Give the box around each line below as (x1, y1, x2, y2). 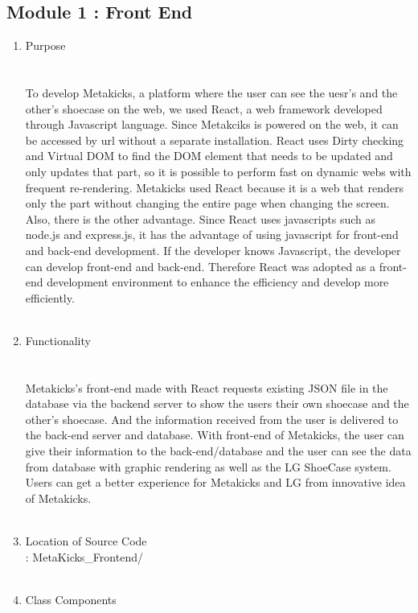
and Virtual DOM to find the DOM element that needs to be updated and (25, 147, 393, 164)
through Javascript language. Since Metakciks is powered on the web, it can (25, 116, 399, 133)
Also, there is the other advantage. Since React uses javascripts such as (25, 210, 376, 227)
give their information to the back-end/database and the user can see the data (25, 442, 412, 459)
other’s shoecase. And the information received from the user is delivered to (25, 410, 399, 427)
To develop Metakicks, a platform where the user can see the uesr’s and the (25, 84, 398, 101)
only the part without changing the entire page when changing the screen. (25, 195, 390, 212)
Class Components (25, 590, 117, 607)
